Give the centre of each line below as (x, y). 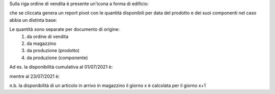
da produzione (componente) (57, 58)
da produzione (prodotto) (53, 51)
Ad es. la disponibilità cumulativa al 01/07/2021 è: (61, 67)
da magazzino (42, 43)
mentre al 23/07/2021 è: (35, 76)
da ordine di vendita (48, 36)
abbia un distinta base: (33, 20)
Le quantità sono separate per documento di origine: (64, 29)
